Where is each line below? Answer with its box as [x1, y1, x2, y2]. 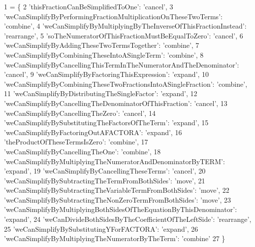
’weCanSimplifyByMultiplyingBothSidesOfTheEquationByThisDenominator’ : [4, 204, 237, 214]
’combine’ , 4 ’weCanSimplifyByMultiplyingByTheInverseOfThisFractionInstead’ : [4, 21, 247, 31]
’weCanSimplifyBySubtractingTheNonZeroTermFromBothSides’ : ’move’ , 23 [4, 194, 231, 205]
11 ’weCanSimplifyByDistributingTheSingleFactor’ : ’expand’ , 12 [4, 88, 197, 99]
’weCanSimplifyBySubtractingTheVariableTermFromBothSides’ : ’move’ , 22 [4, 185, 229, 195]
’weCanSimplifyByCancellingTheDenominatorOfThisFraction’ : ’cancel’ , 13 [4, 98, 227, 108]
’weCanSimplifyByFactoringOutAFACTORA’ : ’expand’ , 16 [4, 127, 182, 137]
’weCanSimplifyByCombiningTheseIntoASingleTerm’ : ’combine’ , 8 [4, 49, 204, 60]
